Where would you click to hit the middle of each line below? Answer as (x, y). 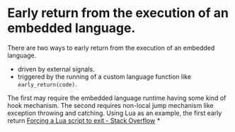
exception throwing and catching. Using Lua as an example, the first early (115, 113)
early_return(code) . (47, 84)
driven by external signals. (56, 69)
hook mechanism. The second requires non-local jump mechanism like (110, 105)
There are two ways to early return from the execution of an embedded (111, 48)
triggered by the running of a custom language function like (104, 77)
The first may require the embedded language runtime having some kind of (117, 98)
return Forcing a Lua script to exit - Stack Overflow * (84, 120)
